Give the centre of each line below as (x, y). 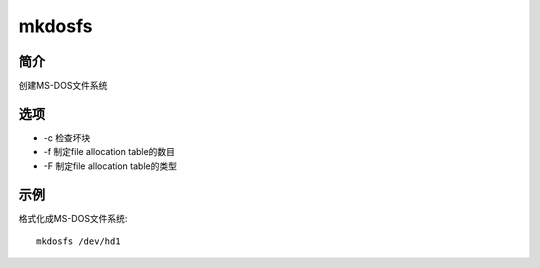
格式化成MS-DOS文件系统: (73, 218)
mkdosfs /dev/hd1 (78, 241)
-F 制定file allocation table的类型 (110, 166)
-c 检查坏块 (67, 137)
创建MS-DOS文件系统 (63, 86)
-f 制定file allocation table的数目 (109, 152)
